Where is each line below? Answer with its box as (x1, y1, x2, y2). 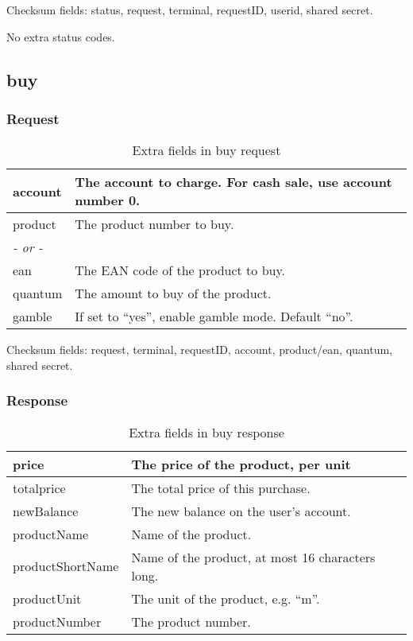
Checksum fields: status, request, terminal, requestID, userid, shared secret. (6, 2, 373, 17)
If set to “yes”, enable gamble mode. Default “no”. (75, 307, 353, 326)
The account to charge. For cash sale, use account (75, 173, 392, 192)
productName (13, 524, 89, 543)
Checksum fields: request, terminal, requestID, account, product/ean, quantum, (6, 341, 393, 358)
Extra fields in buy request (132, 141, 281, 160)
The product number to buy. (75, 215, 234, 234)
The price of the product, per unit (131, 454, 351, 473)
